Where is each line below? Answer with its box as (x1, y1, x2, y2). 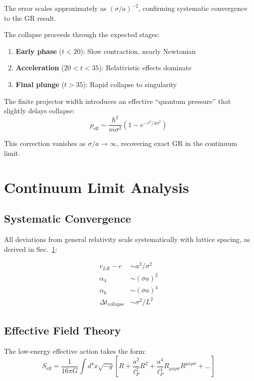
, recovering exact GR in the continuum (116, 138, 237, 148)
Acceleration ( (15, 62, 64, 73)
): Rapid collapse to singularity (83, 79, 177, 89)
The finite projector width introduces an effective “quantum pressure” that (4, 95, 231, 106)
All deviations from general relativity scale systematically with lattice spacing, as (4, 234, 250, 244)
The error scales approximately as (4, 3, 106, 13)
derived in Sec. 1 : (4, 243, 57, 254)
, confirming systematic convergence (138, 3, 248, 13)
